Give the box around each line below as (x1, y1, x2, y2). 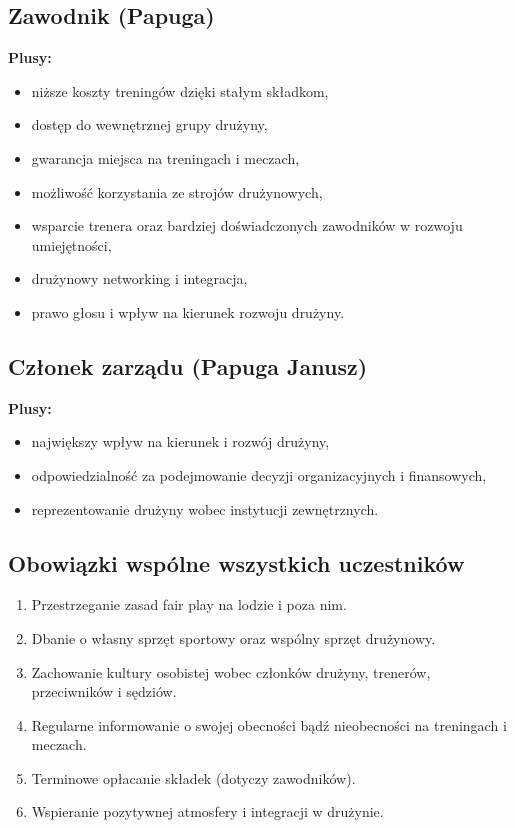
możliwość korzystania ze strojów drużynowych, (31, 181, 323, 202)
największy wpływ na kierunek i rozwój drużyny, (31, 431, 330, 452)
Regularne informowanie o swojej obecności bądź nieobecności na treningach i (31, 714, 507, 735)
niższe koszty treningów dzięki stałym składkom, (31, 80, 329, 101)
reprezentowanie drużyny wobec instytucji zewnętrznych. (31, 498, 379, 519)
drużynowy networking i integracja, (31, 268, 248, 289)
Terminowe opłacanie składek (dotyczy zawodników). (31, 767, 356, 788)
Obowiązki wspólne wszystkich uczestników (8, 547, 465, 578)
